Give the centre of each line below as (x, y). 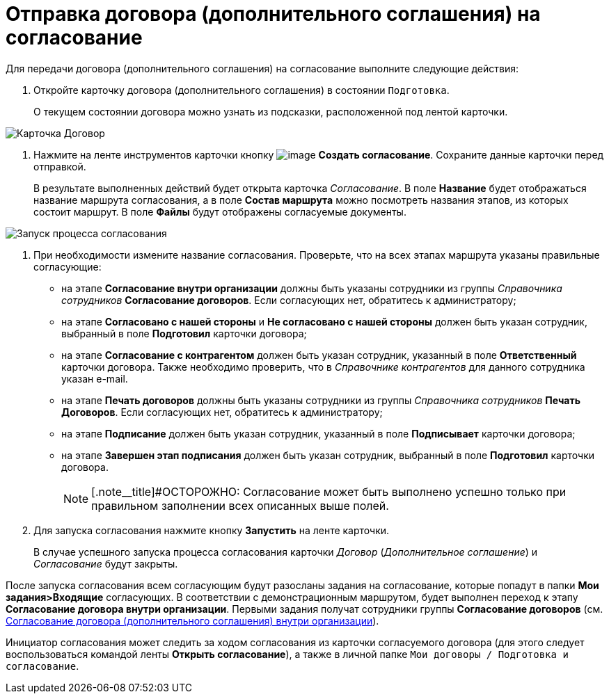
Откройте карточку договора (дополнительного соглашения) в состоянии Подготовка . (242, 90)
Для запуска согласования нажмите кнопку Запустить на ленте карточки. (212, 530)
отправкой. (60, 166)
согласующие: (68, 266)
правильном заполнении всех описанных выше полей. (240, 505)
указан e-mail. (95, 378)
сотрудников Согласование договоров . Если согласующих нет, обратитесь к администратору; (289, 300)
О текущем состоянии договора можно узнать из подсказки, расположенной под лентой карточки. (271, 111)
